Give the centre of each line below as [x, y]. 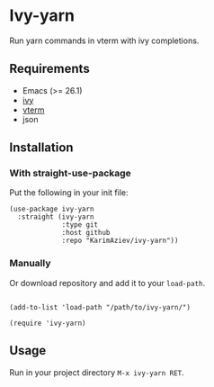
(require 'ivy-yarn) [48, 323]
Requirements [49, 69]
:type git [80, 225]
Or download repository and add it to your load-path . [107, 283]
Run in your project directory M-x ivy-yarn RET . [97, 372]
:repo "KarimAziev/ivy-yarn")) [120, 241]
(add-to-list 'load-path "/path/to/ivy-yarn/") [100, 307]
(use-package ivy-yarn [52, 209]
